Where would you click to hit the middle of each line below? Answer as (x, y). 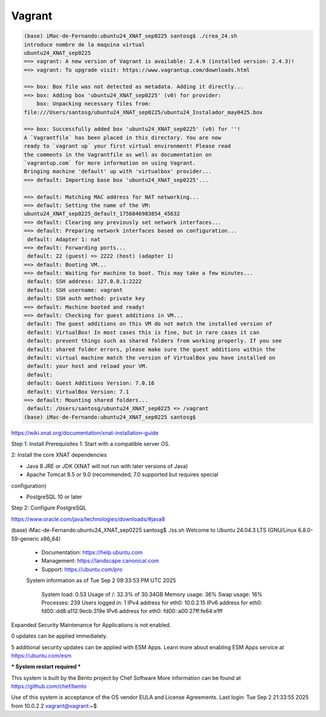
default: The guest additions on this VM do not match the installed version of (150, 324)
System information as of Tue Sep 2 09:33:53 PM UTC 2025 (101, 580)
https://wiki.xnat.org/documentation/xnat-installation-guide (85, 433)
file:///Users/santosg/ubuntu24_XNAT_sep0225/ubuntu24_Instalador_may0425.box (143, 112)
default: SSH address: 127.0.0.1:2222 (85, 282)
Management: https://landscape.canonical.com (100, 561)
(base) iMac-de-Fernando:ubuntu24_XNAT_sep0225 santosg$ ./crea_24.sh (131, 36)
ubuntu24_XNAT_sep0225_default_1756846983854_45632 (102, 214)
